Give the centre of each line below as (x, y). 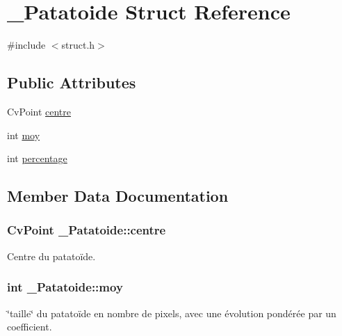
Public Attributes (72, 82)
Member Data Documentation (118, 196)
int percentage (37, 158)
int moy (24, 135)
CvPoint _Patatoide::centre (87, 230)
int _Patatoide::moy (65, 287)
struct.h (78, 45)
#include (26, 45)
